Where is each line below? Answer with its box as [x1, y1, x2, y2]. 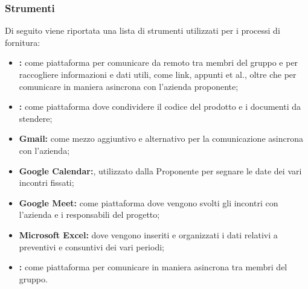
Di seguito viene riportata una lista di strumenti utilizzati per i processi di [5, 24, 280, 37]
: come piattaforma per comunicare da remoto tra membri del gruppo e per [19, 56, 298, 69]
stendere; [19, 112, 53, 124]
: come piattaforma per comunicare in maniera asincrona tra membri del [19, 261, 287, 273]
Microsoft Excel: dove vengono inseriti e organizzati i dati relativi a [19, 228, 278, 241]
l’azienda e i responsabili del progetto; [19, 208, 160, 221]
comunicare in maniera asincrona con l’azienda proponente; [19, 80, 239, 92]
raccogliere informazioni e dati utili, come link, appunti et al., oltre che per [19, 68, 297, 80]
